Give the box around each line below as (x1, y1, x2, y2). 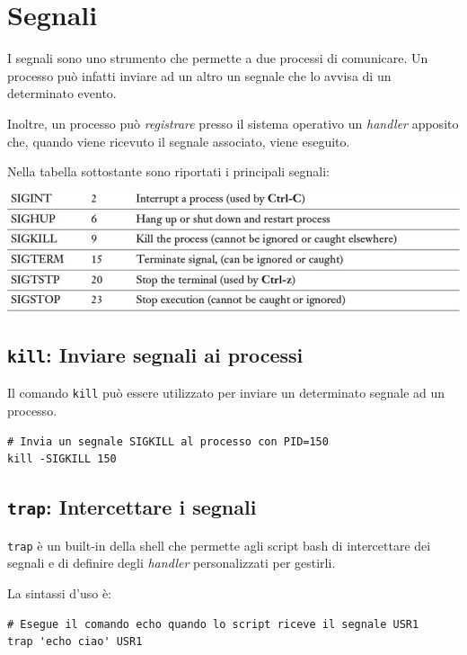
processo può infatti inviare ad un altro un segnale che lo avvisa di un (7, 66, 392, 85)
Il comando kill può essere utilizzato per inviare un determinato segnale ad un (7, 383, 445, 402)
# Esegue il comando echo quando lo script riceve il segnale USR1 (7, 617, 419, 631)
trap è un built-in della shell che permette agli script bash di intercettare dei (7, 535, 431, 554)
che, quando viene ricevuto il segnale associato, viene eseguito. (7, 131, 350, 150)
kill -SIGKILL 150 (7, 453, 117, 466)
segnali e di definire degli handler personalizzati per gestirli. (7, 553, 336, 572)
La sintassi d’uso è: (7, 583, 111, 602)
